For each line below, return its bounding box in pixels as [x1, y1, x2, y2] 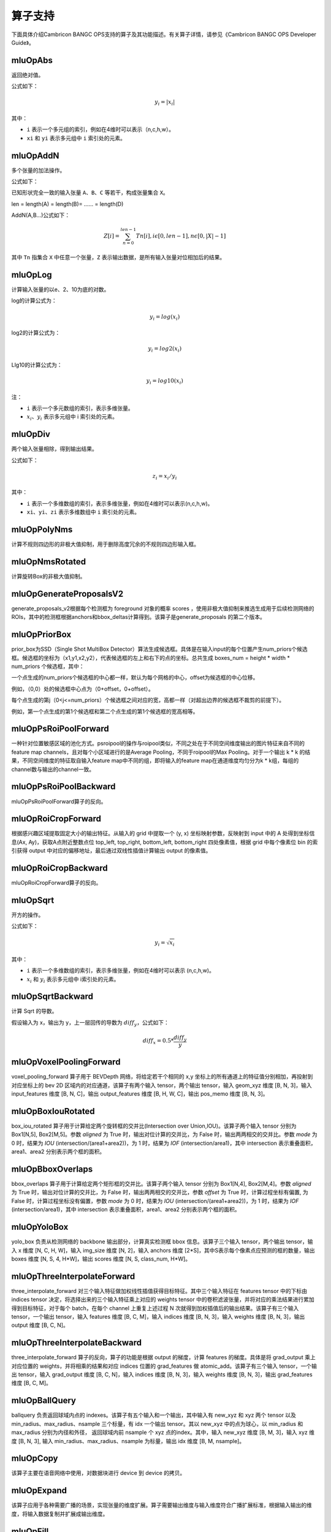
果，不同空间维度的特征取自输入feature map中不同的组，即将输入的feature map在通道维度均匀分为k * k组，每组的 [11, 757, 299, 764]
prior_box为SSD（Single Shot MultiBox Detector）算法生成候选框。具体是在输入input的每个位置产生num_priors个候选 [11, 645, 308, 653]
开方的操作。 [11, 911, 44, 919]
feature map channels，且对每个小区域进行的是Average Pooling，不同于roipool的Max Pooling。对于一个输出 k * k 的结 [11, 748, 311, 756]
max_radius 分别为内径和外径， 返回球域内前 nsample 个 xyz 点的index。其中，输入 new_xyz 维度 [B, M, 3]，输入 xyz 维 [11, 1428, 315, 1436]
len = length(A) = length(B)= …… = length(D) [11, 200, 124, 208]
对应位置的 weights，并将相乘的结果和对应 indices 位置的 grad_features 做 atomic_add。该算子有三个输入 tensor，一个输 [11, 1362, 317, 1370]
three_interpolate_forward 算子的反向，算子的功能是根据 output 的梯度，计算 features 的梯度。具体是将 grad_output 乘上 [11, 1354, 316, 1361]
